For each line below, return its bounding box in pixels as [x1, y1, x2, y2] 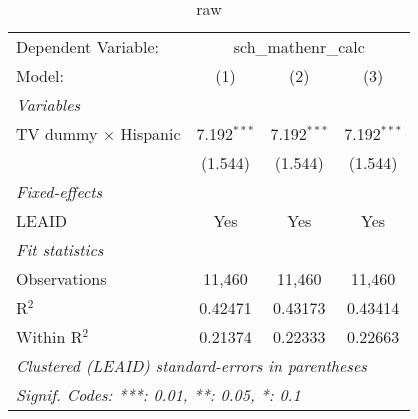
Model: [16, 64, 65, 87]
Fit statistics [16, 238, 104, 261]
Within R [16, 325, 83, 348]
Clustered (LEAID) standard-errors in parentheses [16, 354, 367, 377]
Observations [16, 267, 107, 290]
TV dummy [16, 122, 98, 145]
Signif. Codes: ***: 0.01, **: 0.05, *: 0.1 [16, 383, 301, 406]
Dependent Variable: [16, 35, 159, 58]
